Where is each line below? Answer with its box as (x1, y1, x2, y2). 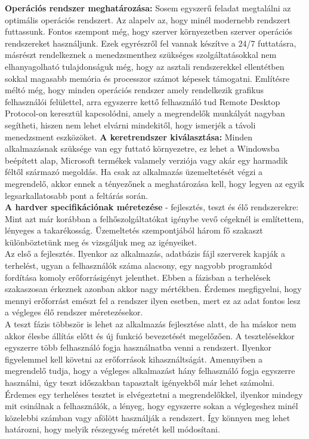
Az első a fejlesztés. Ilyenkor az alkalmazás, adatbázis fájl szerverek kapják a (5, 247, 285, 260)
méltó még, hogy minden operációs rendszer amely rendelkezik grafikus (5, 84, 264, 96)
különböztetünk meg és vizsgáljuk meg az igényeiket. (5, 235, 197, 248)
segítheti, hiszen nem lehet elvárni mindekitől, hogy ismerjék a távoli (5, 118, 256, 131)
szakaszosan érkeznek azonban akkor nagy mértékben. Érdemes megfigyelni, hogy (5, 283, 302, 295)
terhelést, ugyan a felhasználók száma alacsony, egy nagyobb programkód (5, 259, 273, 272)
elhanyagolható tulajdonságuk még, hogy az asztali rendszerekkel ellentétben (5, 60, 285, 72)
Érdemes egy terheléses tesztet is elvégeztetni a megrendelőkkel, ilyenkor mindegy (5, 388, 303, 400)
